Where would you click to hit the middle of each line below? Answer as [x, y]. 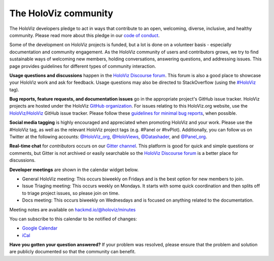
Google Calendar [40, 228]
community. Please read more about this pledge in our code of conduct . [84, 35]
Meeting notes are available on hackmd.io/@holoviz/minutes [73, 209]
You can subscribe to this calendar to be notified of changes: [73, 219]
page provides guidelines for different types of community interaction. [83, 66]
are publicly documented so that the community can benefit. [73, 252]
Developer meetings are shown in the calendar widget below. [74, 170]
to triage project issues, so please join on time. [71, 193]
